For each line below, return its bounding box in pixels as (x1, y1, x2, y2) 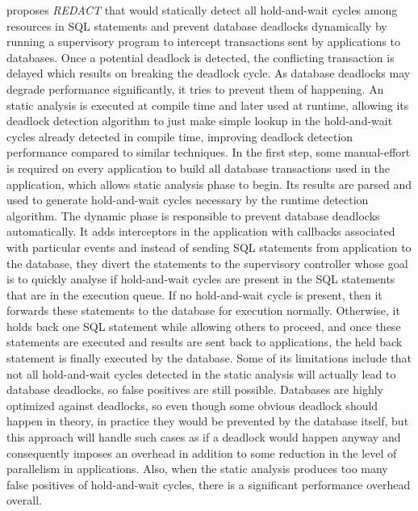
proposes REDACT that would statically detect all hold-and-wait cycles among (6, 2, 398, 18)
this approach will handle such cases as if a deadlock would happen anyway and (6, 429, 401, 446)
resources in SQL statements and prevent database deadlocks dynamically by (6, 17, 387, 34)
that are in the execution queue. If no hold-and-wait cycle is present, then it (6, 286, 382, 303)
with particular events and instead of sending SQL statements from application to (6, 238, 412, 255)
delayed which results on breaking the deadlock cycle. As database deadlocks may (6, 65, 411, 82)
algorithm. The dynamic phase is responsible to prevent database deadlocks (6, 207, 380, 224)
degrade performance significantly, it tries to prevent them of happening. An (6, 80, 384, 97)
